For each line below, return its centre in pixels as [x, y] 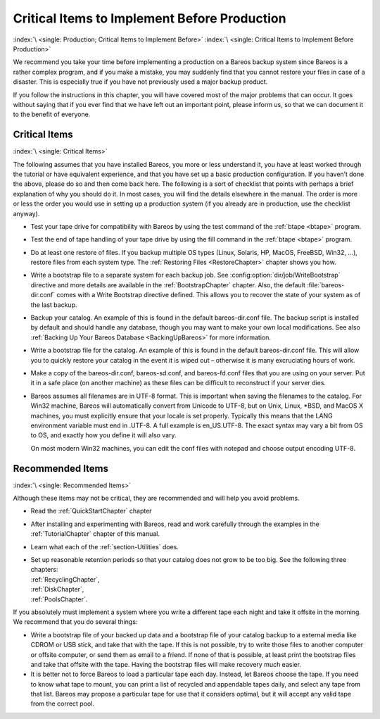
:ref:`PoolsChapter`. [59, 599]
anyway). [26, 213]
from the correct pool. [63, 704]
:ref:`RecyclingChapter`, [65, 579]
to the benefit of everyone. [52, 114]
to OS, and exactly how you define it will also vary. [103, 435]
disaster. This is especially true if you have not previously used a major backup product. [140, 82]
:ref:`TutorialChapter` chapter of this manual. [95, 534]
